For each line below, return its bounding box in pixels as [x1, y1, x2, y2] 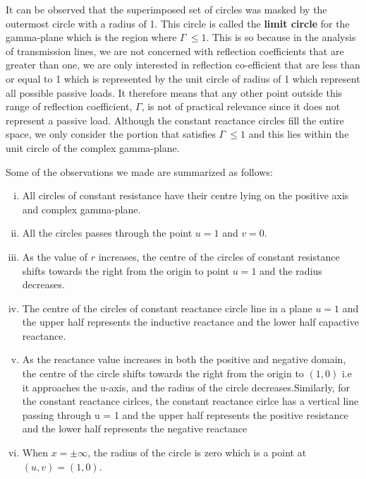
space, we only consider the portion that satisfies [6, 126, 216, 141]
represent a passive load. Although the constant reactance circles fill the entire [6, 112, 344, 127]
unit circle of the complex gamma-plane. [6, 140, 180, 155]
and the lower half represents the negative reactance [22, 421, 248, 436]
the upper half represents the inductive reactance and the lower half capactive [22, 314, 359, 329]
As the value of [22, 249, 88, 264]
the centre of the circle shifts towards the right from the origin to [22, 366, 304, 381]
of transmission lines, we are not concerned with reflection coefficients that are [6, 43, 344, 58]
